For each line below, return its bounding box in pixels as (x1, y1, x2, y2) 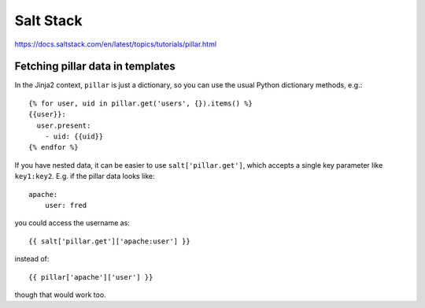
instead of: (14, 254, 50, 264)
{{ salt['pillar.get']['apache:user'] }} (28, 236, 190, 246)
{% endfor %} (28, 143, 79, 152)
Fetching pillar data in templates (14, 60, 176, 73)
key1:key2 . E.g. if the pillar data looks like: (14, 172, 155, 181)
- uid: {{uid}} (44, 132, 104, 141)
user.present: (36, 121, 91, 130)
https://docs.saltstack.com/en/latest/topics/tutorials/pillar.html (14, 39, 216, 49)
